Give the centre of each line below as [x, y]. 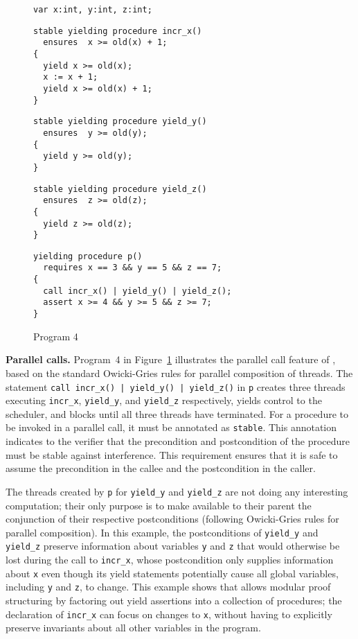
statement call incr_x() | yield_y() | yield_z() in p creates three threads [176, 386]
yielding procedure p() [88, 256]
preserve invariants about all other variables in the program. [133, 628]
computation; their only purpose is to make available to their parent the [159, 505]
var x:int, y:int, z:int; [93, 10]
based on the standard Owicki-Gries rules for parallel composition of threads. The [179, 373]
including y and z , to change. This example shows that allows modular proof [168, 587]
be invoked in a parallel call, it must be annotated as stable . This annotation [171, 427]
